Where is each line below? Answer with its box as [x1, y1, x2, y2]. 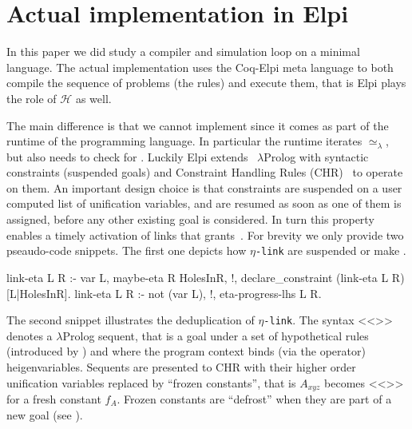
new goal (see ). [6, 406, 83, 423]
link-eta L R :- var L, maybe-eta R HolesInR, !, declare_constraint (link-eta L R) [6, 268, 405, 285]
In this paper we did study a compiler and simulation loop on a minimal [6, 43, 360, 60]
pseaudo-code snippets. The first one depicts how [6, 242, 247, 259]
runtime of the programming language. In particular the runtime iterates [6, 133, 362, 149]
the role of [6, 89, 57, 106]
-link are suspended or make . [255, 242, 406, 259]
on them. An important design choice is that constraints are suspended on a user [6, 179, 402, 196]
